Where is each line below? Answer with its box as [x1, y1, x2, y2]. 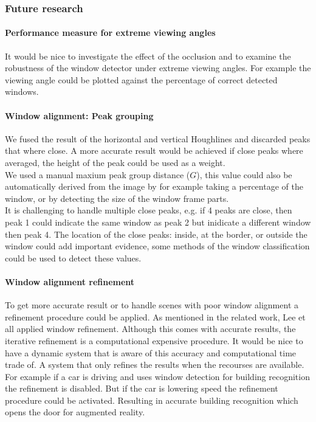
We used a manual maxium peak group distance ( [5, 168, 190, 181]
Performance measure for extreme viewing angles [5, 26, 216, 39]
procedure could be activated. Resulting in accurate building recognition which [5, 393, 298, 406]
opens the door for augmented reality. [5, 406, 145, 418]
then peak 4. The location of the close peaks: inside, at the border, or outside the [5, 227, 307, 240]
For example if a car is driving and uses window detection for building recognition [5, 370, 310, 382]
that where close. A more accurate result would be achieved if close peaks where [5, 144, 303, 157]
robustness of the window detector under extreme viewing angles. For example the [5, 61, 311, 74]
